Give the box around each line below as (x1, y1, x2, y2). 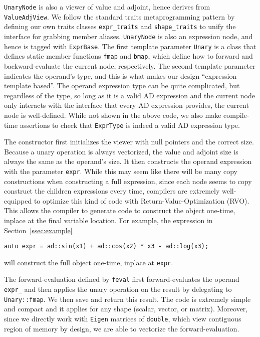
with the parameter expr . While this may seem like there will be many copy (4, 165, 237, 176)
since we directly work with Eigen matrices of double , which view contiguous (4, 313, 241, 324)
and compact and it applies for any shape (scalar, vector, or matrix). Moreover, (4, 303, 248, 314)
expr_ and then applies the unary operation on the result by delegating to (4, 284, 232, 294)
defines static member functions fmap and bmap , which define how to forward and (4, 51, 253, 61)
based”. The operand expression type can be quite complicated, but (33, 80, 240, 91)
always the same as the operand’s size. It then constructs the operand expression (4, 156, 252, 166)
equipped (4, 195, 32, 206)
